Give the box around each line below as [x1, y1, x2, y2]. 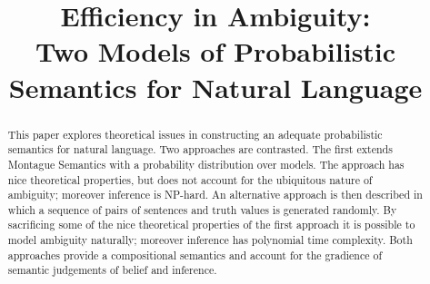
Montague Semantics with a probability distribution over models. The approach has [7, 156, 405, 171]
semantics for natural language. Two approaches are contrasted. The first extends [7, 142, 393, 157]
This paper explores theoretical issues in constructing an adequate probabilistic [7, 126, 383, 142]
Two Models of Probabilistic [35, 33, 396, 70]
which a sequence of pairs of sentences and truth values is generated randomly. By [7, 201, 397, 217]
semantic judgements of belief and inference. [7, 262, 217, 278]
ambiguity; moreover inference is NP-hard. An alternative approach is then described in [7, 187, 423, 202]
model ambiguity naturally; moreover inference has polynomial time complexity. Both [7, 232, 413, 248]
